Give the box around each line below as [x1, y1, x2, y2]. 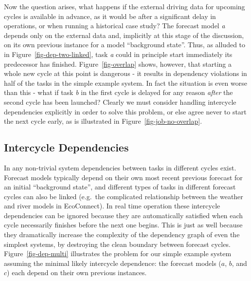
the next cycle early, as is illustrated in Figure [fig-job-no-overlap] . [4, 116, 202, 126]
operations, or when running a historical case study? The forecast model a [4, 20, 225, 31]
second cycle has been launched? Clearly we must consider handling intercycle [4, 96, 236, 107]
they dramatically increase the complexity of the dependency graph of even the [4, 229, 240, 240]
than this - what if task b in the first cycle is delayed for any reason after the [4, 87, 233, 97]
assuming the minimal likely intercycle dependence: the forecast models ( [4, 258, 221, 268]
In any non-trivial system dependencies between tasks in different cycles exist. [4, 162, 236, 172]
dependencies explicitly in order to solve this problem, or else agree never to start [4, 106, 247, 116]
